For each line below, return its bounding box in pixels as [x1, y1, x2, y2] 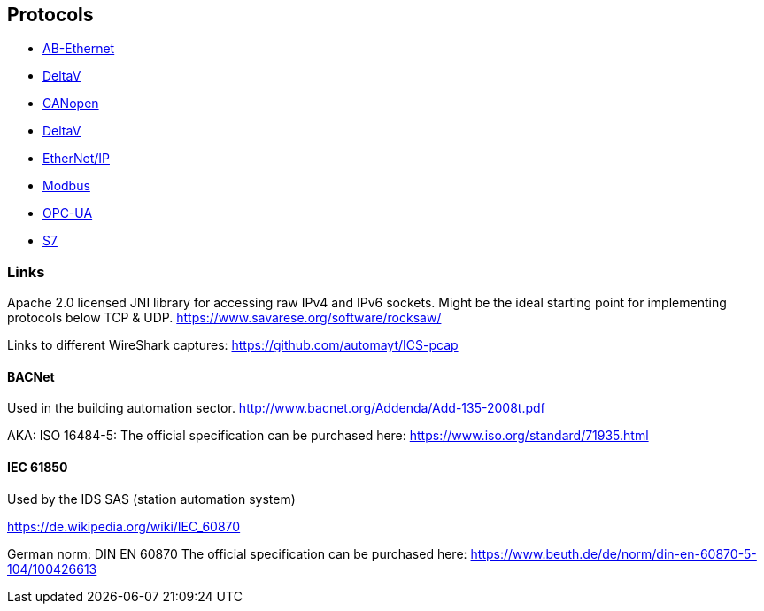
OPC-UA [42, 205, 93, 221]
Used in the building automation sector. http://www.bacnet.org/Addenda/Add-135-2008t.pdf [7, 400, 545, 416]
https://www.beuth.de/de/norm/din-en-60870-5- [470, 545, 757, 561]
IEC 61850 [7, 460, 68, 475]
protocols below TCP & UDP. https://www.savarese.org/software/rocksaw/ [7, 310, 442, 326]
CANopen [42, 96, 99, 112]
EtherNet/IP [42, 151, 110, 166]
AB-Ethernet [42, 41, 115, 57]
